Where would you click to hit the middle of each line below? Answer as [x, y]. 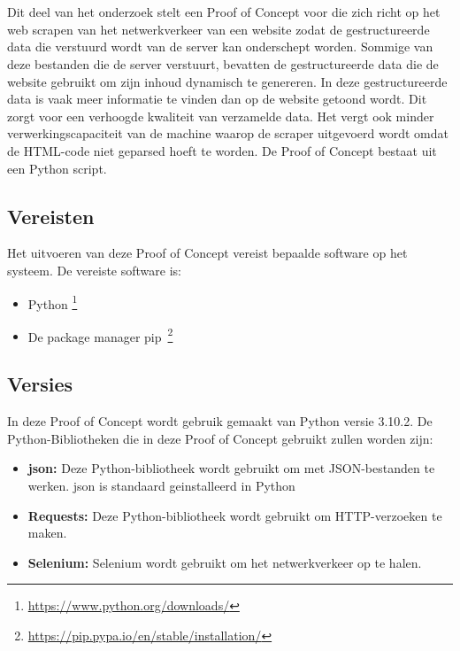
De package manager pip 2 [100, 335]
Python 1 [53, 302]
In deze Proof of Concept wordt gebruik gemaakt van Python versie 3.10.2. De [220, 421]
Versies [40, 384]
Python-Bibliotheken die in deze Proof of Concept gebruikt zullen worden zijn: [220, 438]
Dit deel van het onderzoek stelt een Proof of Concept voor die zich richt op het [224, 12]
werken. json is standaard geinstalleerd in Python [161, 485]
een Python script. [57, 168]
